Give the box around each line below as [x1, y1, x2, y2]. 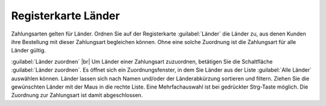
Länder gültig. [11, 47, 46, 54]
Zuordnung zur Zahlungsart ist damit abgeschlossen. [11, 92, 143, 99]
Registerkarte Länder [11, 9, 120, 22]
